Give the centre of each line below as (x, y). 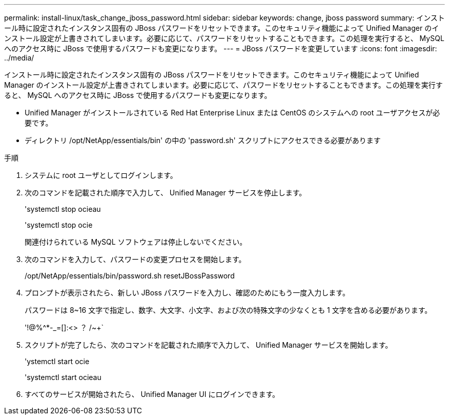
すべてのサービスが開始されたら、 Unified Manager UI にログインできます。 (152, 394)
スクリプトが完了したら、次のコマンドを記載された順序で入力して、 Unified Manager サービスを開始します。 (209, 345)
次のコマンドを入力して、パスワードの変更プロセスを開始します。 (135, 259)
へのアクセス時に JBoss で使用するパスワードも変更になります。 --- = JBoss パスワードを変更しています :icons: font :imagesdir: (221, 48)
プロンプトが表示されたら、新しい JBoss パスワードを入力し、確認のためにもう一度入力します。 (187, 293)
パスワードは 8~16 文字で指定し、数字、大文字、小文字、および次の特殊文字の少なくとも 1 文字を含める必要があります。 (228, 310)
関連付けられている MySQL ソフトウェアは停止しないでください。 (136, 242)
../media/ (19, 58)
